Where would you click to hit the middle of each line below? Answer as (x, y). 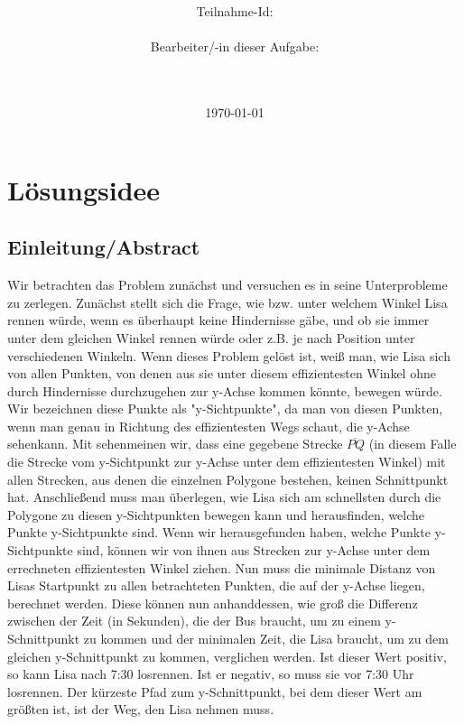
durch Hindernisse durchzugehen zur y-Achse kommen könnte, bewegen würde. (225, 390)
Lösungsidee (84, 189)
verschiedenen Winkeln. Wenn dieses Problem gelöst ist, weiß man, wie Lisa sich (229, 355)
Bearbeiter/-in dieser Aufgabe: (235, 46)
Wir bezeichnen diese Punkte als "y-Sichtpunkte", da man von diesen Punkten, (225, 408)
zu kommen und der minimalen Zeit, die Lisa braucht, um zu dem (266, 639)
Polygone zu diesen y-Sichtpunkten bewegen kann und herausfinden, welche (216, 514)
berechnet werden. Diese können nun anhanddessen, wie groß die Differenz (213, 603)
